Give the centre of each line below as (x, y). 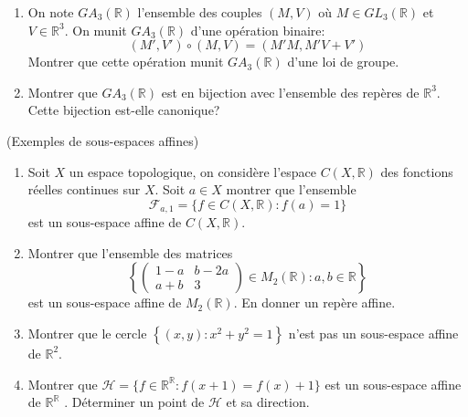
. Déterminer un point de (134, 402)
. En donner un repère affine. (314, 302)
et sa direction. (268, 402)
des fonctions (417, 171)
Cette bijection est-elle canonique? (124, 110)
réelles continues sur (84, 189)
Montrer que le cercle (87, 333)
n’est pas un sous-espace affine (373, 333)
